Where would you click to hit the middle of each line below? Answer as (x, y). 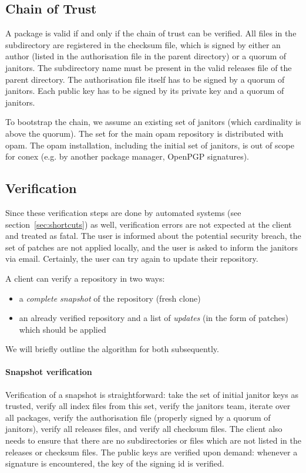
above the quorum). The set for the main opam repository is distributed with (144, 133)
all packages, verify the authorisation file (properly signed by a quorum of (138, 417)
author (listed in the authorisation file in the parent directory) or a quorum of (146, 56)
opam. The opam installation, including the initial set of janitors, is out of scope (150, 145)
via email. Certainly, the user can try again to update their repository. (132, 259)
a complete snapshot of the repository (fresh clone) (110, 298)
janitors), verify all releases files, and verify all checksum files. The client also (144, 429)
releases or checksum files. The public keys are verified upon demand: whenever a (152, 452)
